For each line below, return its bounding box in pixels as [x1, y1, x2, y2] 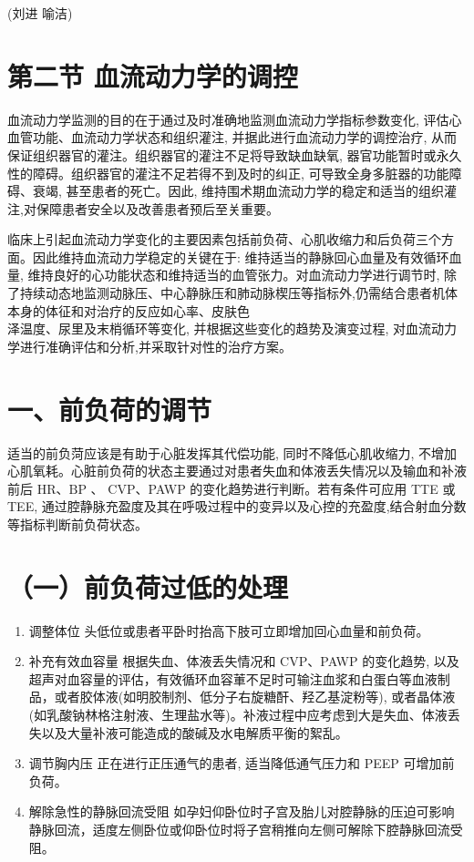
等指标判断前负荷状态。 [7, 514, 148, 533]
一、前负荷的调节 [7, 390, 212, 427]
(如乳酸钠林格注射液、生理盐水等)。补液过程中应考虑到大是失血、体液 [28, 705, 448, 724]
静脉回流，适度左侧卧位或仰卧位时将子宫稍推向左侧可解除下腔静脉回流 [28, 820, 450, 838]
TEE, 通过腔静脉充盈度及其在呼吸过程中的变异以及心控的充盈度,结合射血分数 [7, 497, 467, 516]
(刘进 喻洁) [7, 4, 73, 22]
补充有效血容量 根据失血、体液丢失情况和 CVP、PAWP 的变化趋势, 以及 [28, 652, 459, 671]
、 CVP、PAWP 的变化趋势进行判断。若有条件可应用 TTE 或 [90, 478, 456, 498]
